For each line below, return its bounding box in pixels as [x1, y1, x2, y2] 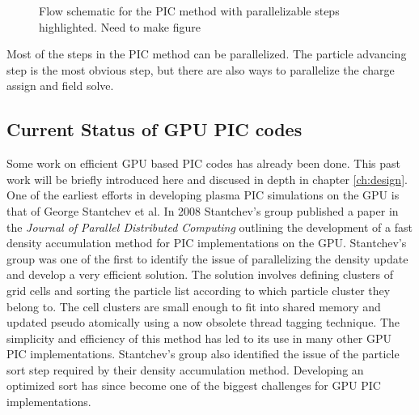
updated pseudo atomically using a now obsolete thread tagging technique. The [6, 314, 400, 331]
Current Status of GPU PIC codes [6, 117, 303, 142]
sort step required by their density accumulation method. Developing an [6, 361, 364, 378]
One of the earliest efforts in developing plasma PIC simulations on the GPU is [6, 186, 400, 203]
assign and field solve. [6, 77, 114, 94]
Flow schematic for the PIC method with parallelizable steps [39, 2, 340, 19]
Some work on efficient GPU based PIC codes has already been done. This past [6, 155, 401, 172]
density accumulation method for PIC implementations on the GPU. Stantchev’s [6, 234, 407, 251]
